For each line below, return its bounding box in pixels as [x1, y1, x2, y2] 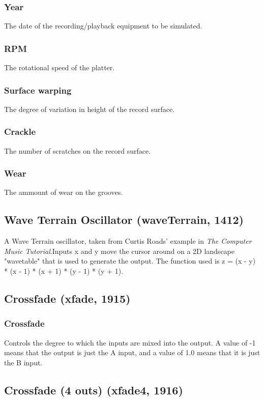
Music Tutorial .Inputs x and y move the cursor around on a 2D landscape [4, 245, 234, 256]
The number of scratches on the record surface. [4, 145, 151, 156]
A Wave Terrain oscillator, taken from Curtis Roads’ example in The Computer [4, 236, 252, 246]
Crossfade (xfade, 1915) [4, 291, 131, 306]
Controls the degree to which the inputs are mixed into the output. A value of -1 [4, 337, 256, 348]
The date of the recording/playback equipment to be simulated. [4, 20, 202, 31]
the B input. [4, 357, 43, 367]
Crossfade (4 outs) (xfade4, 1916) [4, 382, 183, 397]
